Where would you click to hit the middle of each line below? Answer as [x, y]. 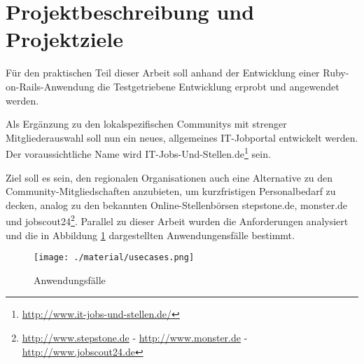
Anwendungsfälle [70, 279]
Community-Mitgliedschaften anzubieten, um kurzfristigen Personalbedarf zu [171, 191]
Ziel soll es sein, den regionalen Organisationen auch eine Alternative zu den [169, 177]
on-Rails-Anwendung [50, 86]
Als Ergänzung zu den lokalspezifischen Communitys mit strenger [146, 124]
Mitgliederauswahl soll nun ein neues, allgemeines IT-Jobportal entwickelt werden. [182, 137]
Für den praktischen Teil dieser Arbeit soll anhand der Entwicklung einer [163, 73]
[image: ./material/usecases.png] [114, 258]
